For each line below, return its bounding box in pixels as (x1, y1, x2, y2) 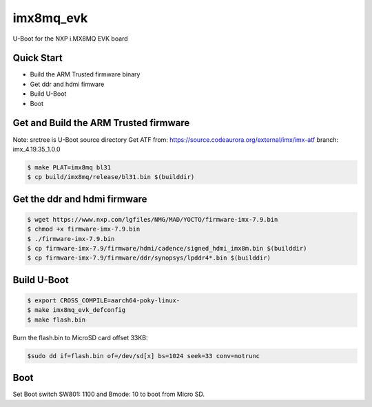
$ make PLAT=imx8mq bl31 (27, 163, 112, 171)
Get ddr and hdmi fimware (30, 80, 105, 88)
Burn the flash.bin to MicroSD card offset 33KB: (12, 333, 148, 342)
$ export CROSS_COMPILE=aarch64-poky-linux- (27, 297, 180, 304)
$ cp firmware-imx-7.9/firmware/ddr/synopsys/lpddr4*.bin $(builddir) (27, 254, 271, 262)
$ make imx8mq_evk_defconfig (27, 306, 126, 314)
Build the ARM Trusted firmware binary (30, 70, 141, 79)
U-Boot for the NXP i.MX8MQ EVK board (12, 34, 128, 43)
